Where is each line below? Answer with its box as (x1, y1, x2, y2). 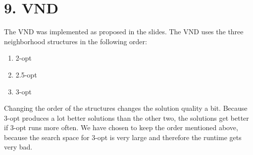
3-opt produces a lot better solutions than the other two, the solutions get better (4, 112, 249, 123)
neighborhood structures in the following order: (4, 36, 147, 46)
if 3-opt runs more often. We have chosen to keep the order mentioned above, (4, 122, 238, 133)
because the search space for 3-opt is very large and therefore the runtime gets (4, 132, 242, 142)
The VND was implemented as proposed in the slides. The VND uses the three (4, 26, 244, 37)
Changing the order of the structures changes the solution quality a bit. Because (4, 103, 248, 113)
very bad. (4, 142, 33, 152)
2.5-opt (15, 69, 37, 79)
